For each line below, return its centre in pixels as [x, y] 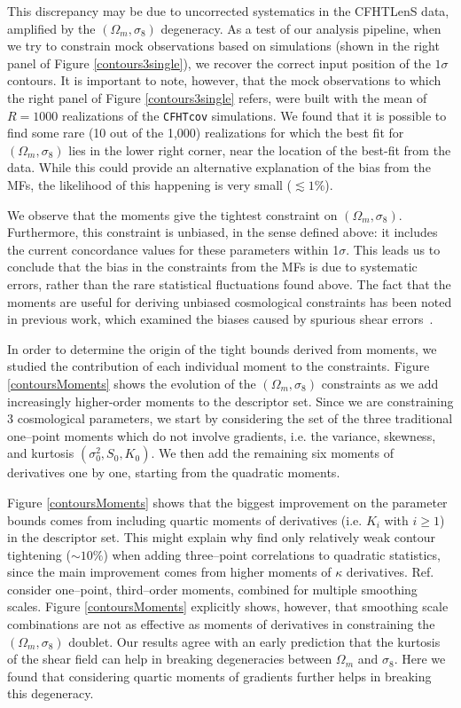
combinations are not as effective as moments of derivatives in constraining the [221, 624]
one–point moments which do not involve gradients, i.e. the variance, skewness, [222, 435]
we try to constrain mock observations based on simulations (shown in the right [223, 46]
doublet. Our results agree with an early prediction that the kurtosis [254, 641]
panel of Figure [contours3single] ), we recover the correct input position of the [219, 63]
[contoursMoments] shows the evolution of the [132, 383]
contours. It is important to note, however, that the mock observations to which [224, 80]
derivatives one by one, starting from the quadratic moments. [174, 472]
